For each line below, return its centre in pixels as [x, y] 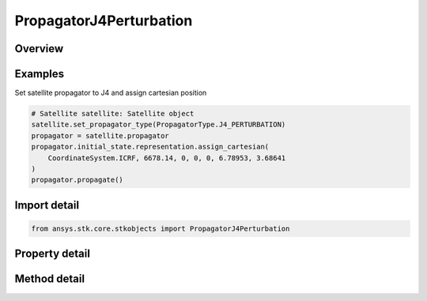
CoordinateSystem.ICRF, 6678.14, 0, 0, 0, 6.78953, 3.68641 [167, 158]
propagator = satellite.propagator [100, 135]
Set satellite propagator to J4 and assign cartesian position [111, 93]
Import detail [47, 205]
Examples [40, 74]
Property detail [53, 254]
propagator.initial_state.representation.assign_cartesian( [150, 147]
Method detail [50, 279]
